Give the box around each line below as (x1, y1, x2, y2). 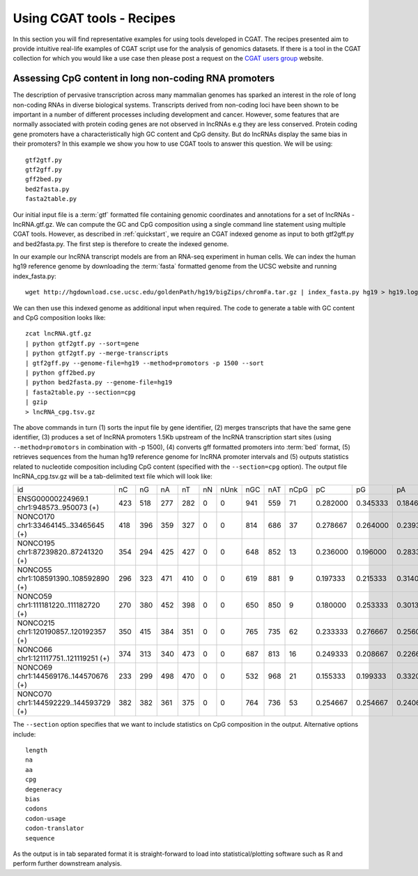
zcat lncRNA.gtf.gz (25, 330, 92, 338)
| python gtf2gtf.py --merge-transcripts (25, 349, 169, 357)
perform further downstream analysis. (13, 859, 122, 868)
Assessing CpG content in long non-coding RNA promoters (13, 73, 275, 84)
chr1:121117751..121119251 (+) (17, 654, 110, 663)
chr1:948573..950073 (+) (17, 503, 100, 513)
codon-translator (25, 824, 84, 833)
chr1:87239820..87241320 (17, 547, 104, 557)
